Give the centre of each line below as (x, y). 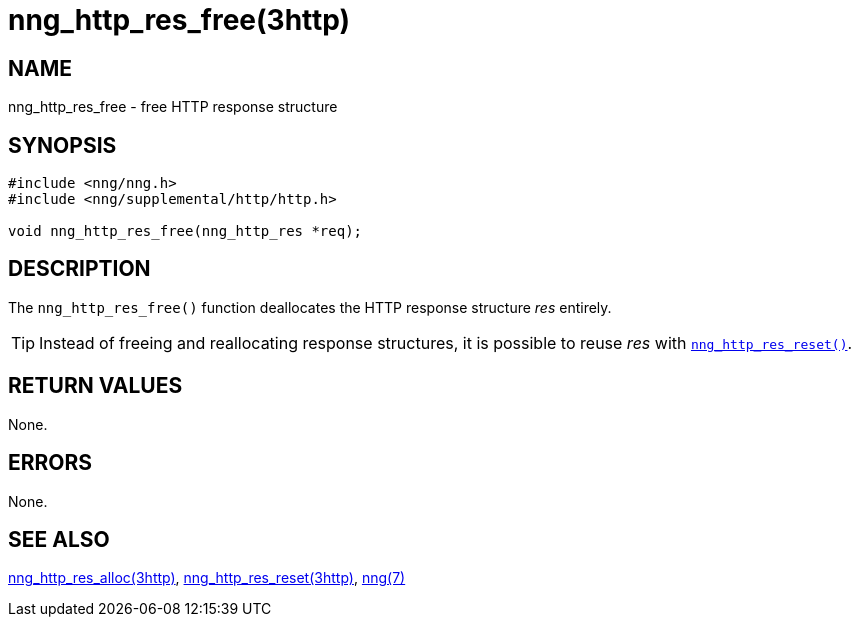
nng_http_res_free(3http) (179, 20)
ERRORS (50, 463)
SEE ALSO (59, 539)
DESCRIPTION (79, 269)
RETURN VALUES (95, 386)
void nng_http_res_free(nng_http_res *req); (185, 231)
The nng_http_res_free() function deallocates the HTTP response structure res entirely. (310, 307)
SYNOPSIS (62, 145)
